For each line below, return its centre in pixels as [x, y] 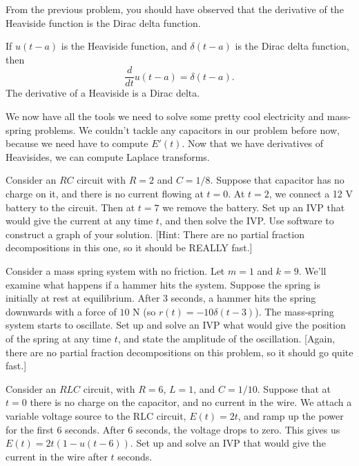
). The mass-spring [294, 311]
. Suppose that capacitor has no [277, 180]
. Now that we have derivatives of [253, 143]
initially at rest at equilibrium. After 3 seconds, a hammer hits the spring [161, 298]
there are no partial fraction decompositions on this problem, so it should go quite [179, 352]
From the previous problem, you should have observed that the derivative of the [175, 9]
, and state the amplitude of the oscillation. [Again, [226, 338]
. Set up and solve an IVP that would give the [228, 443]
